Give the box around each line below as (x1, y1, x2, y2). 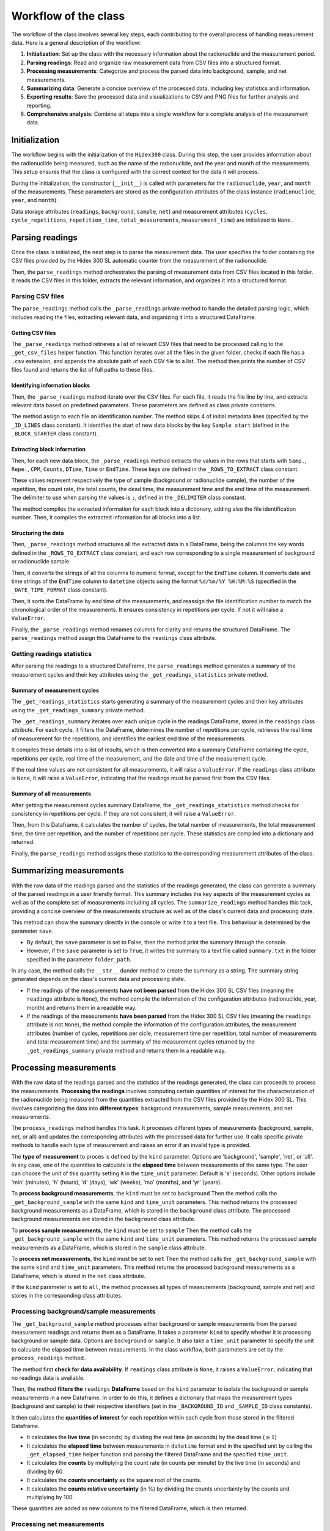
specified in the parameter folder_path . (26, 955, 132, 963)
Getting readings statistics (11, 650, 92, 658)
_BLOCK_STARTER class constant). (11, 430, 98, 437)
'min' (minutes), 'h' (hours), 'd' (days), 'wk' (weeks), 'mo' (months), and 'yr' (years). (11, 1178, 222, 1186)
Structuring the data (11, 529, 64, 536)
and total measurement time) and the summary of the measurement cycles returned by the (26, 1038, 255, 1045)
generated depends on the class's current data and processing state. (11, 976, 186, 983)
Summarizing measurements (11, 865, 125, 876)
